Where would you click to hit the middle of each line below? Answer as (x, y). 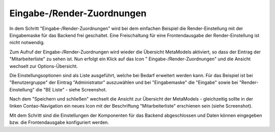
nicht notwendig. (27, 43)
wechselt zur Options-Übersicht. (44, 66)
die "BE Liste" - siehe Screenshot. (71, 89)
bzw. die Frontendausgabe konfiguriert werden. (59, 122)
